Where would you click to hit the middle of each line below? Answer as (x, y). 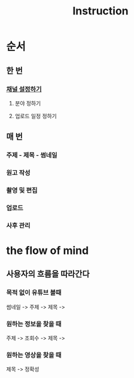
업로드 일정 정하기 (36, 116)
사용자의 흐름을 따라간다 (48, 274)
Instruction (100, 11)
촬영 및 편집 (22, 190)
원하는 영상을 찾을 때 (34, 355)
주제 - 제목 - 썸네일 (32, 155)
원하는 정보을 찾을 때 (34, 323)
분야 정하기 (28, 103)
